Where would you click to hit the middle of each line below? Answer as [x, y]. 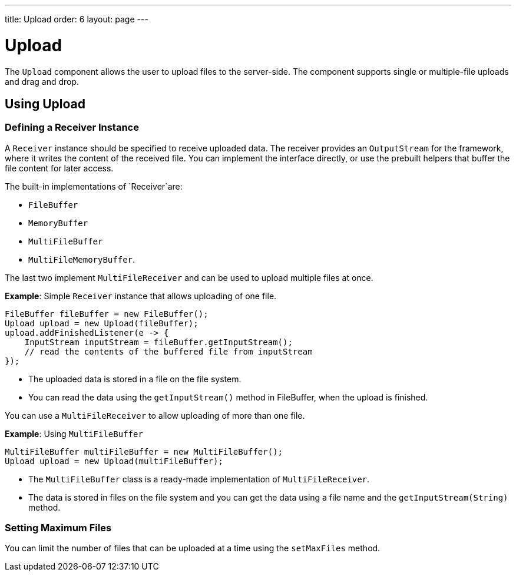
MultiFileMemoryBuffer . [82, 259]
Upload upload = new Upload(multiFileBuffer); [114, 461]
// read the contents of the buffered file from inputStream [168, 351]
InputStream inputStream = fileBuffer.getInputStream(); [158, 342]
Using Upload [45, 104]
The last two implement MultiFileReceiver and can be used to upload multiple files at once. [189, 277]
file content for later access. [59, 168]
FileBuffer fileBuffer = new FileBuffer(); [107, 314]
